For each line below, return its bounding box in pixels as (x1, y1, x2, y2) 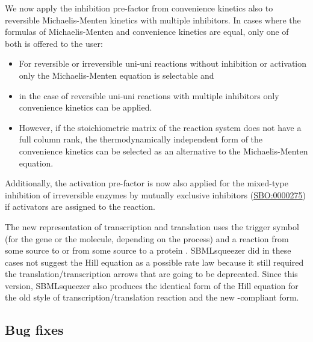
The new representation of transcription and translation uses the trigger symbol (5, 220, 299, 233)
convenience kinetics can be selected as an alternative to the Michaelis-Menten (19, 144, 308, 157)
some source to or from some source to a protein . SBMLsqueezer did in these (5, 244, 291, 257)
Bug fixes (5, 320, 64, 339)
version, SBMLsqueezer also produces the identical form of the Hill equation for (5, 279, 299, 292)
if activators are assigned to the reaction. (5, 200, 155, 213)
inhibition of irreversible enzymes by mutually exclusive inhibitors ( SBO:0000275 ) (5, 188, 306, 201)
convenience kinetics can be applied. (19, 101, 152, 114)
